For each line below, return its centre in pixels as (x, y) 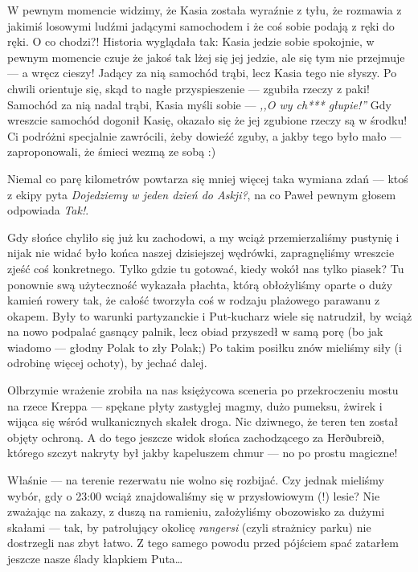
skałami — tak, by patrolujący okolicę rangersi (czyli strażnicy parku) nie (189, 527)
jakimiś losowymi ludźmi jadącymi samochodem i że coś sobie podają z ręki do (201, 25)
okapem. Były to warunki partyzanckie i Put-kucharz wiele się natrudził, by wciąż (210, 315)
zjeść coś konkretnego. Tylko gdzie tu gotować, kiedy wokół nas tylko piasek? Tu (206, 268)
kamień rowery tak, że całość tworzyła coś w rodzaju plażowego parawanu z (194, 300)
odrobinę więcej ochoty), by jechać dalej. (107, 363)
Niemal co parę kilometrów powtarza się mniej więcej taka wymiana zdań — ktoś (208, 178)
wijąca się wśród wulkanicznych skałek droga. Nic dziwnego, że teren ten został (203, 421)
